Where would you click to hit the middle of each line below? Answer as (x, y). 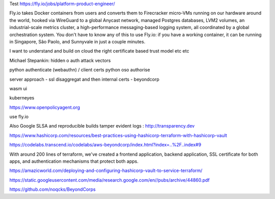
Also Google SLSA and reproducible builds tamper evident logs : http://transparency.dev (102, 126)
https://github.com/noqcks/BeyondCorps (53, 189)
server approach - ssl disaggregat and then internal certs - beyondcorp (85, 79)
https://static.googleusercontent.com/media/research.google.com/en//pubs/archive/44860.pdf (109, 180)
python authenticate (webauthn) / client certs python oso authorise (80, 70)
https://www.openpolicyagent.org (45, 107)
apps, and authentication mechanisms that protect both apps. (74, 161)
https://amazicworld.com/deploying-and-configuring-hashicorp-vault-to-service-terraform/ (106, 170)
